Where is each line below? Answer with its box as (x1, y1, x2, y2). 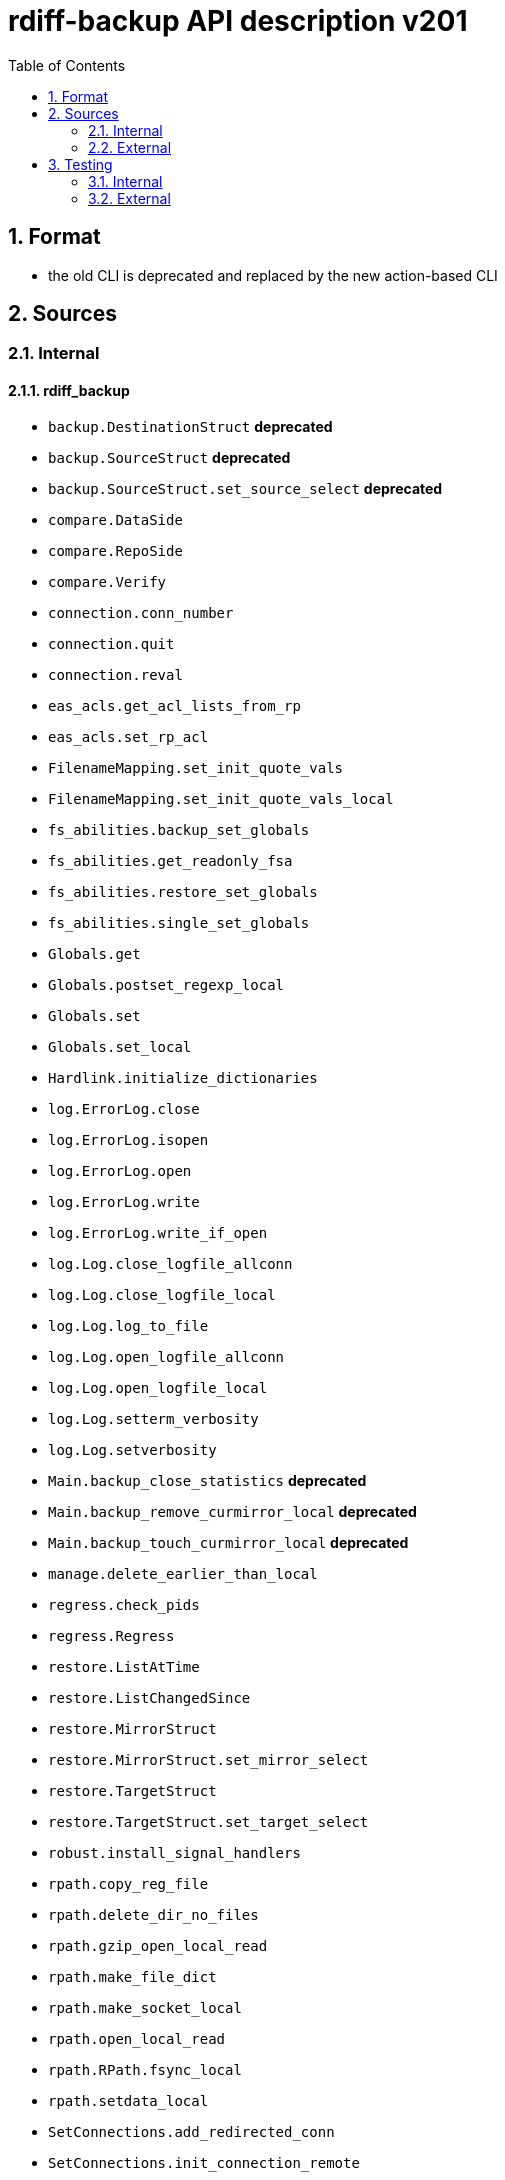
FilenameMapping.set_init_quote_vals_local (48, 790, 394, 807)
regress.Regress (48, 1627, 175, 1644)
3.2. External (88, 189, 171, 207)
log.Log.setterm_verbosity (48, 1410, 259, 1427)
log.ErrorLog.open (48, 1162, 192, 1179)
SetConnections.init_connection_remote (48, 2154, 360, 2171)
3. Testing (48, 155, 113, 173)
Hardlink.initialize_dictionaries (48, 1069, 318, 1086)
